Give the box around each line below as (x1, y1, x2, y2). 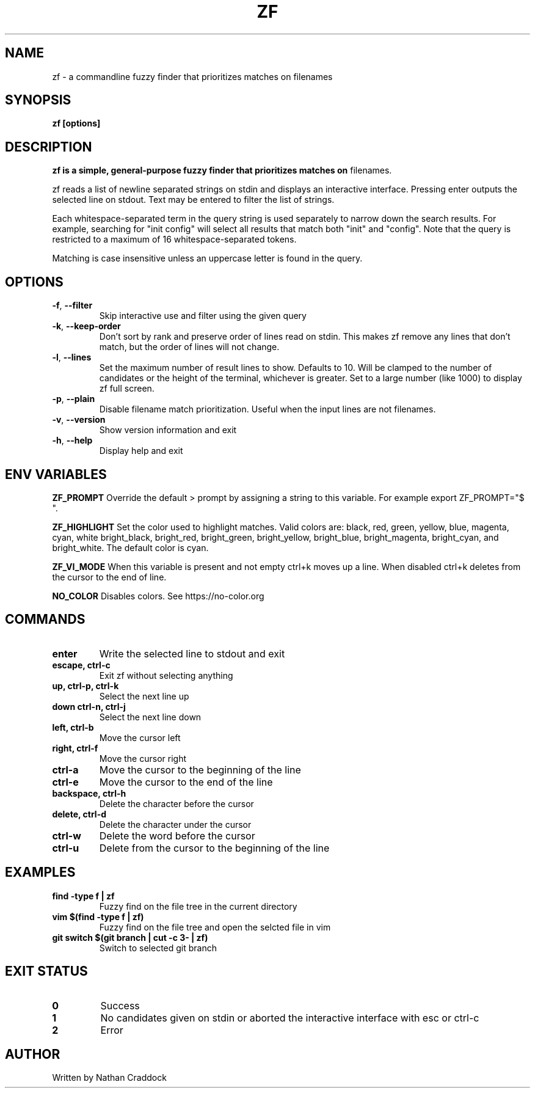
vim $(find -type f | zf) (52, 911, 144, 922)
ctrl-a (52, 763, 79, 776)
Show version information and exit (99, 425, 237, 436)
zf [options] (52, 118, 101, 129)
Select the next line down (99, 711, 202, 722)
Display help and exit (99, 445, 183, 456)
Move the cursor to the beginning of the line (99, 763, 301, 776)
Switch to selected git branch (99, 942, 217, 953)
